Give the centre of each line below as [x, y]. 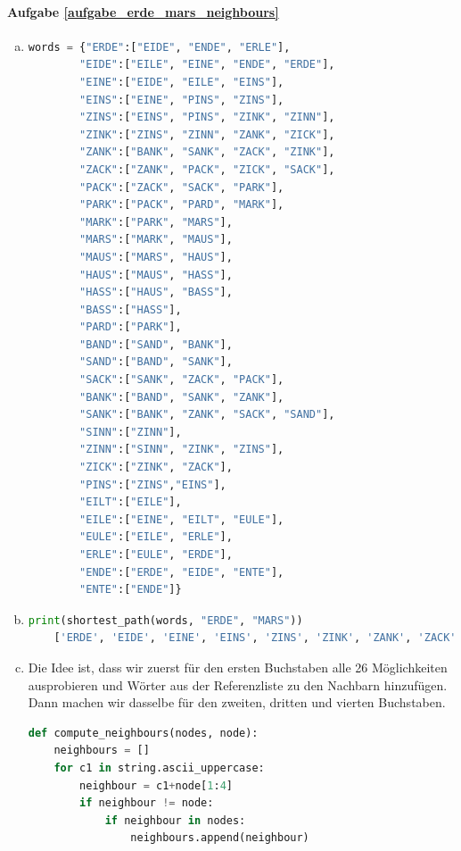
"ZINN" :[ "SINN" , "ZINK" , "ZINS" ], [182, 450]
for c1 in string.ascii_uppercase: [159, 768]
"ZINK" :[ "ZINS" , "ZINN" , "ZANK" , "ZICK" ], [207, 134]
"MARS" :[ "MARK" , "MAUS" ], [156, 240]
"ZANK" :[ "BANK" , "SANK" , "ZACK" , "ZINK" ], [207, 152]
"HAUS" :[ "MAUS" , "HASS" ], [156, 275]
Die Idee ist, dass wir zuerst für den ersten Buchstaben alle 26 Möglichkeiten [238, 667]
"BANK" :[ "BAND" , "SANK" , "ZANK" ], [182, 397]
